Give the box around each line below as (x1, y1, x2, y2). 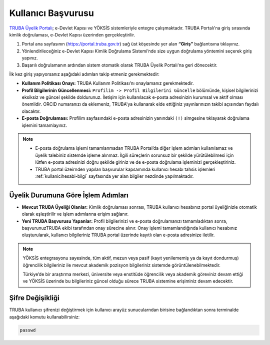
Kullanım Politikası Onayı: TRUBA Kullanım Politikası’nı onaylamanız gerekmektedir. (21, 80, 194, 86)
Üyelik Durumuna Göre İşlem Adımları (9, 191, 128, 199)
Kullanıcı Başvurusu (9, 7, 94, 18)
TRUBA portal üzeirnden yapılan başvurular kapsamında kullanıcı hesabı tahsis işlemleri (35, 166, 215, 172)
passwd (19, 327, 36, 333)
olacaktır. (21, 108, 41, 114)
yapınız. (21, 55, 38, 61)
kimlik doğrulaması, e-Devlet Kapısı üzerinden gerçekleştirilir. (9, 31, 135, 37)
